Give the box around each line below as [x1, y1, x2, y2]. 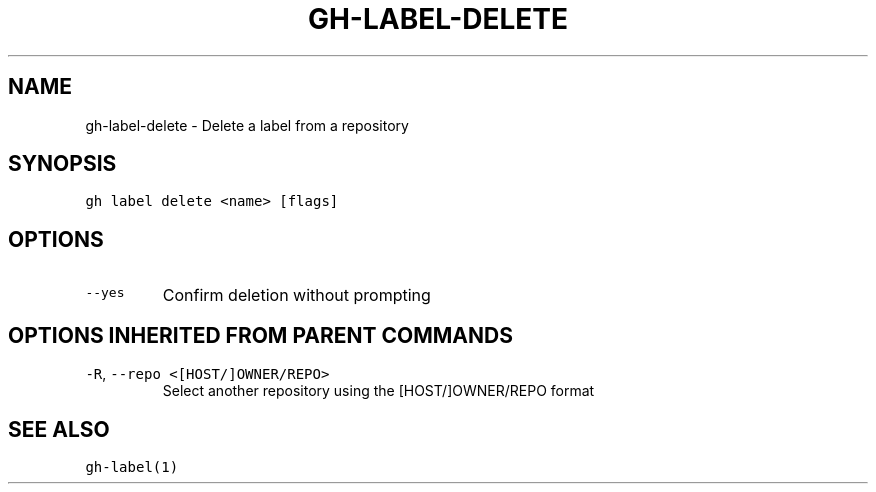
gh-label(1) [85, 458, 179, 475]
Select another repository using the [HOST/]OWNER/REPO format [162, 382, 595, 400]
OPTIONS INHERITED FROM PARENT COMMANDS [8, 322, 513, 348]
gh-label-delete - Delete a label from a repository [85, 116, 409, 134]
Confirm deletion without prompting [162, 285, 431, 306]
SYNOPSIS [8, 151, 117, 177]
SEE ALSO [8, 416, 110, 442]
